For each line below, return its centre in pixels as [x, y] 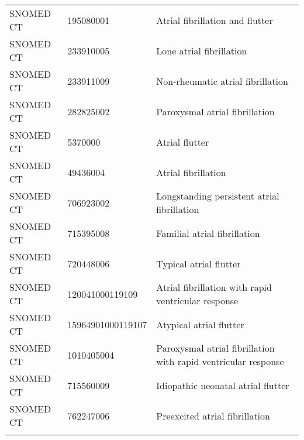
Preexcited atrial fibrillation [213, 415]
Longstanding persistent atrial [218, 196]
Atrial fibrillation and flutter [215, 20]
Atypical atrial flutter [200, 324]
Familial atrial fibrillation [208, 233]
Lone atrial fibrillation [202, 50]
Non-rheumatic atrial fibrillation [222, 81]
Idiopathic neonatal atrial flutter [223, 385]
